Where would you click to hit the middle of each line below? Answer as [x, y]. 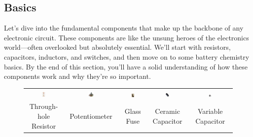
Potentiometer [91, 116]
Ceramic [167, 111]
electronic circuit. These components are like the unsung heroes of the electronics [126, 37]
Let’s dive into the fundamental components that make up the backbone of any [124, 28]
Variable [210, 111]
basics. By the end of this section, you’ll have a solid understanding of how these [126, 66]
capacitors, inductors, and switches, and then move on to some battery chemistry [127, 56]
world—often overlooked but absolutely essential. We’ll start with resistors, [117, 47]
